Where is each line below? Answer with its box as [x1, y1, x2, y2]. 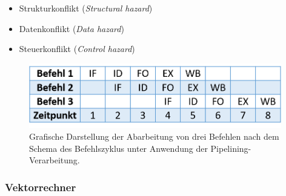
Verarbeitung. [29, 154, 80, 166]
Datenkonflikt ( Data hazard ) [19, 22, 124, 34]
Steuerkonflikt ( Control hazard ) [19, 42, 135, 55]
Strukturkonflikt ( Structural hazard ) [19, 2, 153, 14]
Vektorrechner [5, 179, 76, 194]
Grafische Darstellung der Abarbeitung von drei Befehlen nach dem [29, 130, 279, 143]
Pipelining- [210, 142, 251, 154]
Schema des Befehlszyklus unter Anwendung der [29, 142, 208, 154]
